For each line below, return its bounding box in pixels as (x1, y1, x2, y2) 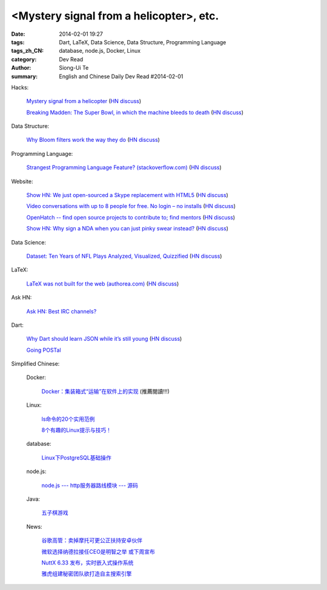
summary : (11, 73, 38, 80)
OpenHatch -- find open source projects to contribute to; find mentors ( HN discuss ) (26, 213, 236, 221)
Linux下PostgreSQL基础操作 (41, 454, 111, 461)
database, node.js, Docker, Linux (59, 47, 141, 55)
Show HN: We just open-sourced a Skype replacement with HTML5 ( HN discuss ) (26, 192, 228, 199)
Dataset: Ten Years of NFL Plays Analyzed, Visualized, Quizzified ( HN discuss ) (26, 252, 222, 260)
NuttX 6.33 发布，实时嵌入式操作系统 (41, 558, 134, 566)
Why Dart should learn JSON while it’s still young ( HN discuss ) (26, 335, 182, 343)
